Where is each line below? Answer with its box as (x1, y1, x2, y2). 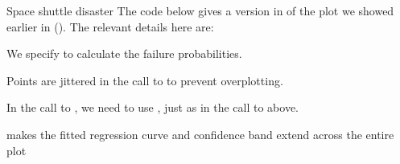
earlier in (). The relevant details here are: (6, 18, 214, 35)
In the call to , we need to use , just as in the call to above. (6, 99, 299, 116)
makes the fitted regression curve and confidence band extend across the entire (6, 125, 394, 142)
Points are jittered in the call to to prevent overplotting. (6, 72, 283, 88)
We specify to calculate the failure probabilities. (6, 45, 242, 62)
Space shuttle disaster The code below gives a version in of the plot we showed (6, 2, 394, 18)
